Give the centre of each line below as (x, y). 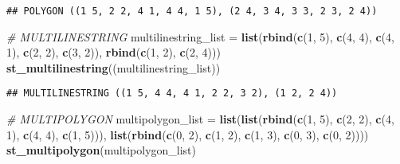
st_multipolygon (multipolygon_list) (102, 150)
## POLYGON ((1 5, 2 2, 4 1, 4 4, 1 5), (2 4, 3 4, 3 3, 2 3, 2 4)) (192, 11)
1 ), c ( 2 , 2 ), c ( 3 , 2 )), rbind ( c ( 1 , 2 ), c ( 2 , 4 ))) (114, 52)
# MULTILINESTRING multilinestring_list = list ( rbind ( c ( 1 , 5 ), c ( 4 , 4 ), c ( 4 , (200, 36)
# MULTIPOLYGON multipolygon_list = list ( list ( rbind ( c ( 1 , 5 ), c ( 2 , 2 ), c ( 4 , (200, 119)
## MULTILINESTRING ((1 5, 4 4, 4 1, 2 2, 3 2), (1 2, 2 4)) (172, 94)
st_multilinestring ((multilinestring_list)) (114, 67)
